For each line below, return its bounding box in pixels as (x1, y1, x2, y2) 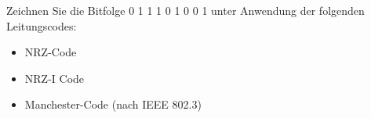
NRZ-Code (24, 44, 77, 60)
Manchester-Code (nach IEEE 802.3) (24, 96, 202, 113)
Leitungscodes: (6, 17, 77, 34)
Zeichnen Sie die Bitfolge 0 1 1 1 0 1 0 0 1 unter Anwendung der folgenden (6, 2, 365, 18)
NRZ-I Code (24, 70, 85, 86)
